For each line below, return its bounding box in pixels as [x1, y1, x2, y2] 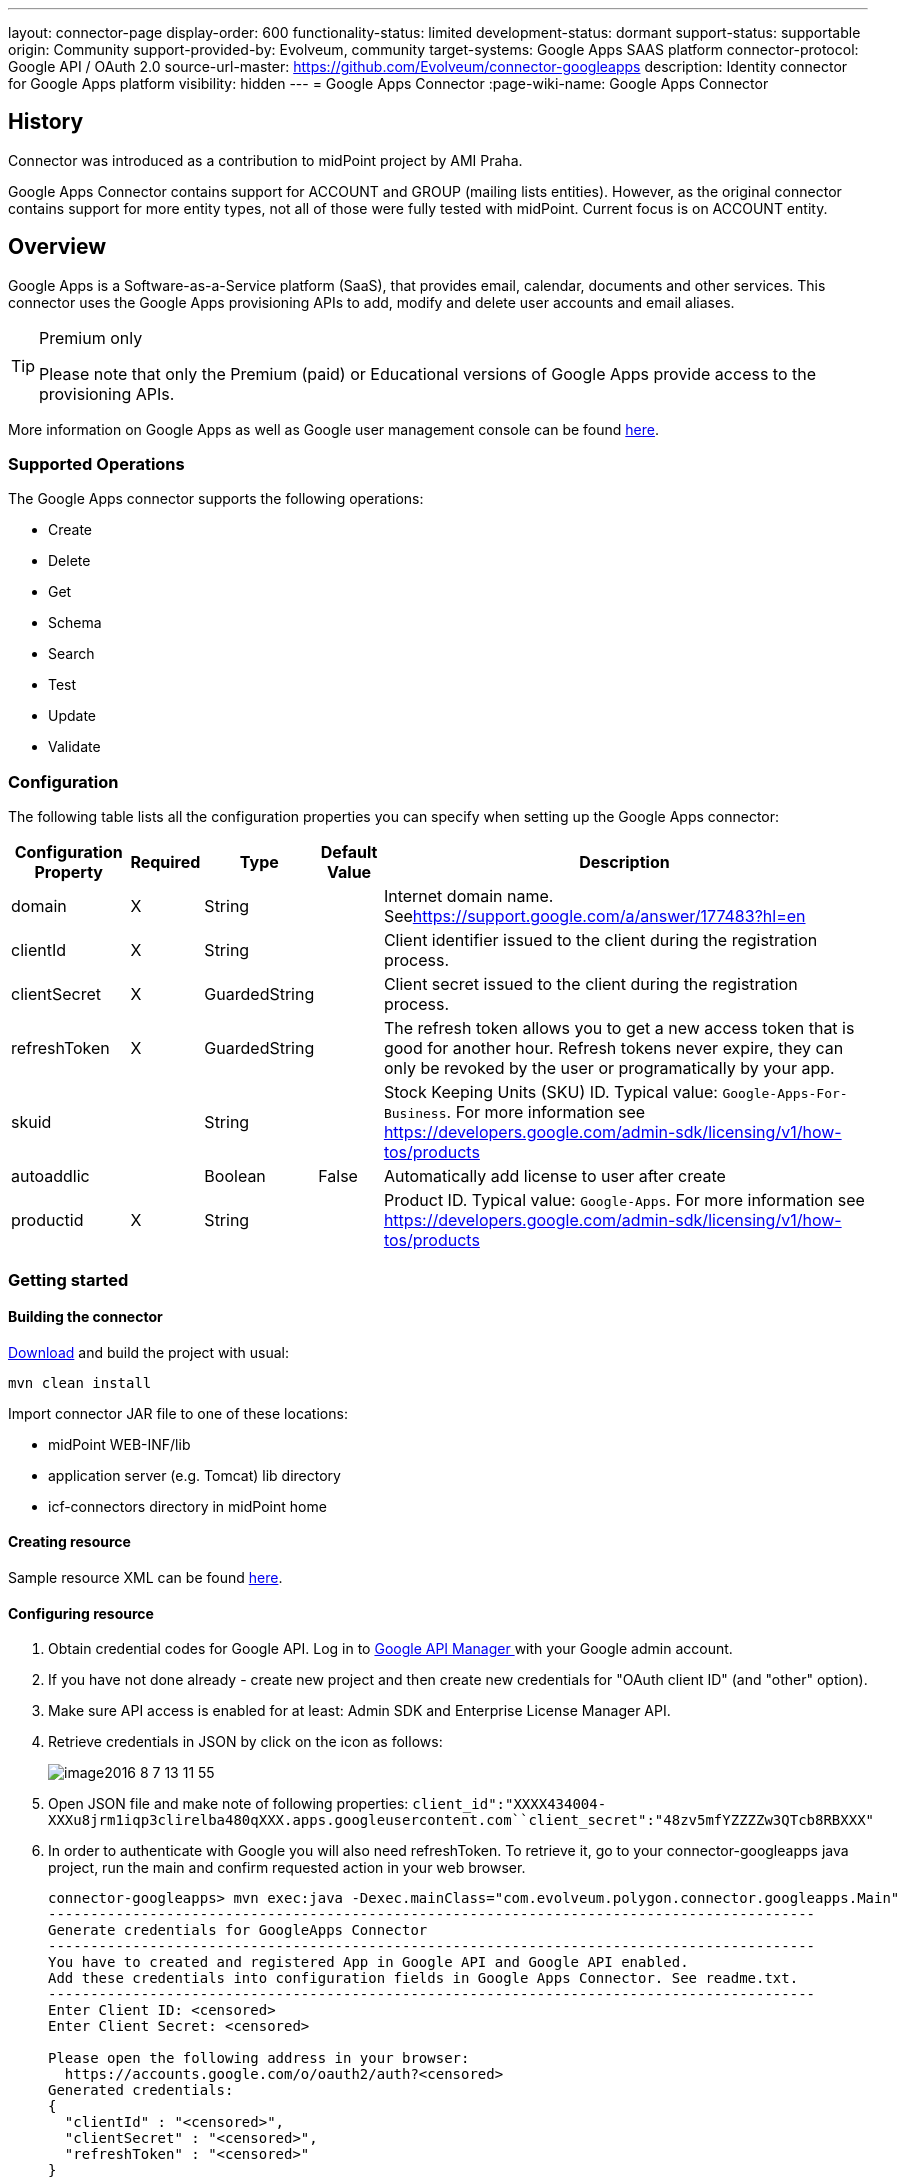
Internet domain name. [383, 886, 554, 907]
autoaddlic [11, 1166, 90, 1187]
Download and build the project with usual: [8, 1343, 289, 1361]
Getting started [8, 1269, 129, 1290]
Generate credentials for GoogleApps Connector [48, 1922, 428, 1939]
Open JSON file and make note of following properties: [48, 1795, 409, 1813]
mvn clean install [8, 1374, 152, 1391]
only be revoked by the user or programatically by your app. [383, 1058, 835, 1079]
